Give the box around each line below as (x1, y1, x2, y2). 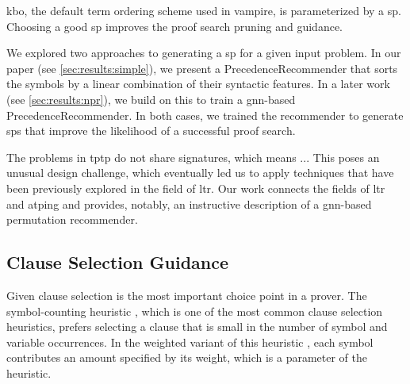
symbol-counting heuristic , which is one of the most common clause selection (6, 302, 383, 319)
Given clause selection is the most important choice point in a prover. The (6, 286, 367, 303)
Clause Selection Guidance (6, 250, 229, 275)
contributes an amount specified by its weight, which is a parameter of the (6, 349, 368, 366)
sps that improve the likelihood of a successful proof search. (6, 122, 296, 139)
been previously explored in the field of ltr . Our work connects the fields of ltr (6, 179, 385, 196)
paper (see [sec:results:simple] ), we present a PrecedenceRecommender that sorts (6, 60, 398, 76)
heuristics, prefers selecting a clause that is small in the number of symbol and (6, 318, 388, 335)
